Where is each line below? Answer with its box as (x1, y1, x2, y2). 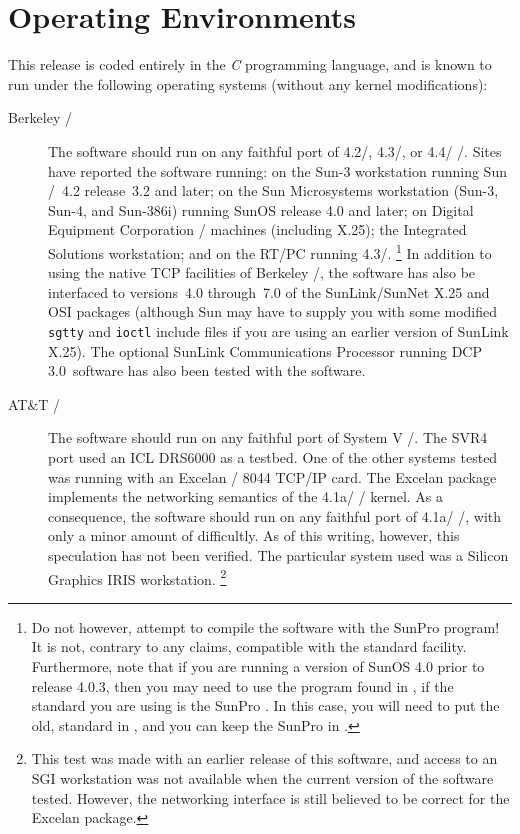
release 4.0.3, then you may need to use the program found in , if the (31, 675, 454, 696)
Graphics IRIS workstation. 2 (48, 565, 227, 589)
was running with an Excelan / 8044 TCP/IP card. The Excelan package (48, 466, 497, 487)
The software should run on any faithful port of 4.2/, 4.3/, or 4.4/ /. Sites (48, 140, 502, 161)
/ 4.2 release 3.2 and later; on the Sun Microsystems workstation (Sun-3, (48, 180, 499, 201)
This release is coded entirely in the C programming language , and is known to (8, 54, 492, 75)
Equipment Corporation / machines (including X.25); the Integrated (48, 219, 467, 240)
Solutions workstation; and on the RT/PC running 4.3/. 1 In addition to (48, 239, 492, 263)
